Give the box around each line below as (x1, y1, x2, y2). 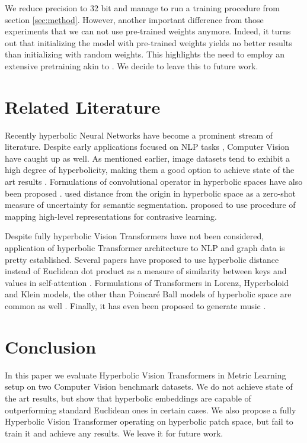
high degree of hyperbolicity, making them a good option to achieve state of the (5, 163, 295, 176)
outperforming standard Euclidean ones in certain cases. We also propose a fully (5, 403, 296, 416)
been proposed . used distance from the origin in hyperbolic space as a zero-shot (5, 187, 296, 199)
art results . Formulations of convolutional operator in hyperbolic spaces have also (5, 175, 303, 188)
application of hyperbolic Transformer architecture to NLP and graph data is (5, 242, 285, 254)
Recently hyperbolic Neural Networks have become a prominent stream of (5, 129, 273, 141)
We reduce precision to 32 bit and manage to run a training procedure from (5, 2, 280, 14)
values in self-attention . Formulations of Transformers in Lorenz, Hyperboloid (5, 276, 289, 288)
